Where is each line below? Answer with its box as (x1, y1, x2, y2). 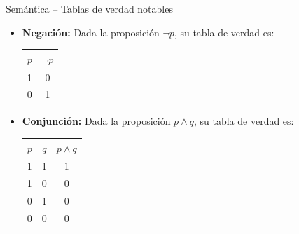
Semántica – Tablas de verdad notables (6, 1, 173, 15)
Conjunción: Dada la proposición (22, 113, 171, 128)
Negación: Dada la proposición (22, 25, 160, 39)
